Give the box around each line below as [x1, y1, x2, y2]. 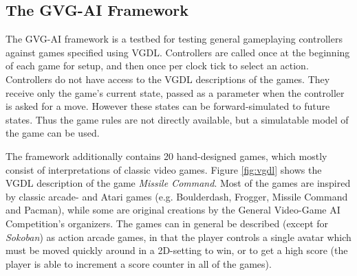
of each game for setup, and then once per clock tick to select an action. [6, 58, 309, 73]
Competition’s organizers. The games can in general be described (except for [6, 216, 329, 230]
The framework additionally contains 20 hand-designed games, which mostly [6, 148, 327, 163]
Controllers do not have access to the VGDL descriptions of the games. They [6, 71, 330, 86]
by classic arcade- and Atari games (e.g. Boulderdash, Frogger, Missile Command [6, 189, 348, 203]
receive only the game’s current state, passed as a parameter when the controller [6, 85, 345, 100]
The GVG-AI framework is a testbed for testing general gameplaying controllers [6, 32, 343, 46]
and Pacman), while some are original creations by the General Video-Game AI [6, 203, 340, 217]
